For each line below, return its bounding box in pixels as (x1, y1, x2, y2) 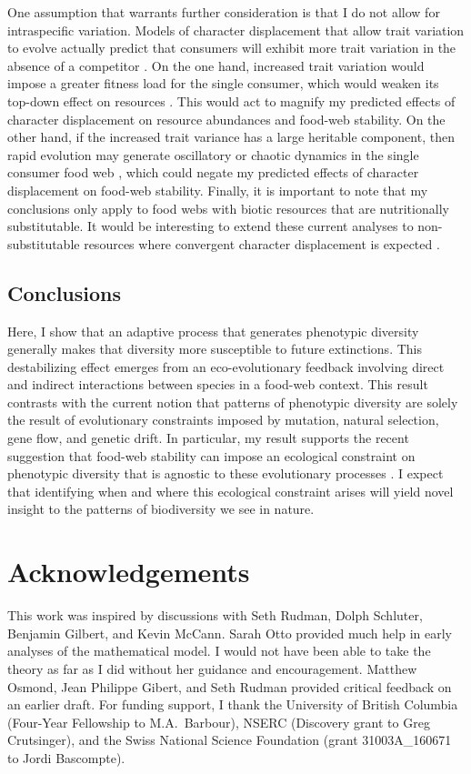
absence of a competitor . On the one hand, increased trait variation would (7, 55, 425, 75)
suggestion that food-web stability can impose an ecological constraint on (7, 446, 416, 465)
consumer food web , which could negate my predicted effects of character (7, 163, 419, 182)
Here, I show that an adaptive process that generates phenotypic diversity (7, 321, 419, 340)
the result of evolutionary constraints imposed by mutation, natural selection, (7, 410, 439, 429)
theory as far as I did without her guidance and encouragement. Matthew (7, 658, 417, 678)
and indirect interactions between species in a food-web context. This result (7, 375, 428, 394)
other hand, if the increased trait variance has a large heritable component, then (7, 127, 455, 146)
